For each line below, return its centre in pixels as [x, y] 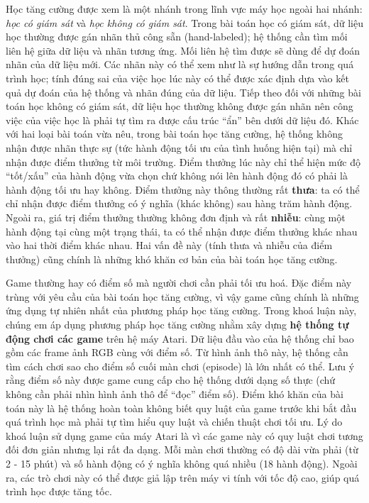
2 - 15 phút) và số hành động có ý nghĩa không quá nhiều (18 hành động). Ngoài [182, 463]
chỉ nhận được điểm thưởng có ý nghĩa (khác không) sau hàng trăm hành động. [179, 203]
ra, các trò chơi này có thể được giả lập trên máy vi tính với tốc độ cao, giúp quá [183, 477]
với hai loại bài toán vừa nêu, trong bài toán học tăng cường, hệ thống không [174, 134]
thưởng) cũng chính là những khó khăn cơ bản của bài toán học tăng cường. [172, 259]
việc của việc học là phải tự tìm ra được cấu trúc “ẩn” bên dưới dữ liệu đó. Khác [182, 120]
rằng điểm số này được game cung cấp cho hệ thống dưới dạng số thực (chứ [171, 380]
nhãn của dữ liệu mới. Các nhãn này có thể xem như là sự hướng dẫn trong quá [180, 64]
